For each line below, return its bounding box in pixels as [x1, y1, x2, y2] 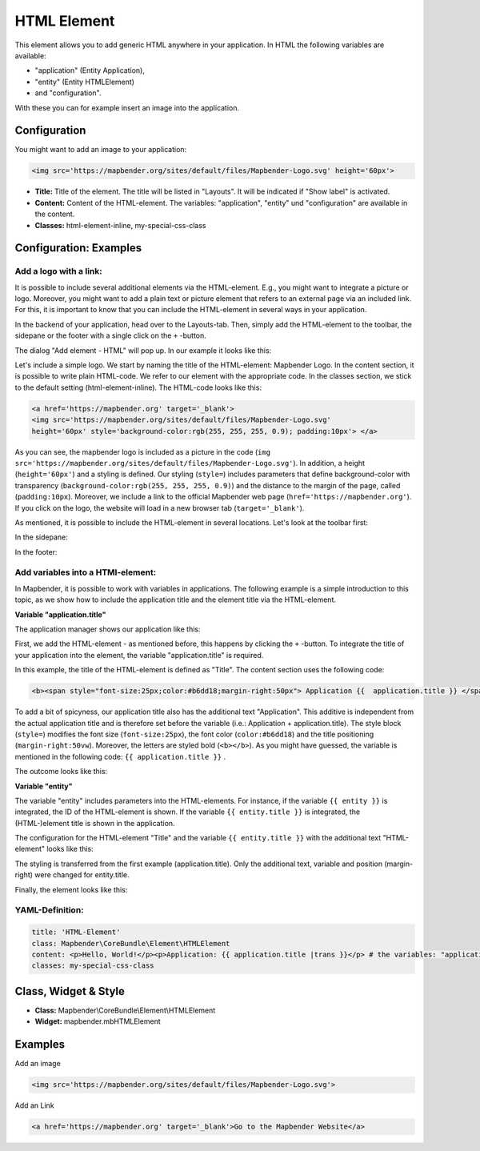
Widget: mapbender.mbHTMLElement [34, 1017, 162, 1026]
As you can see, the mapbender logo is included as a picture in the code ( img [14, 447, 271, 456]
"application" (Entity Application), [34, 66, 146, 75]
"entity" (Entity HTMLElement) [34, 77, 135, 86]
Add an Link [14, 1101, 55, 1110]
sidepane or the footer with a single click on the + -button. [14, 331, 207, 340]
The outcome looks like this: [14, 767, 108, 776]
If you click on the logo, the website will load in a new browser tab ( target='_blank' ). [14, 503, 305, 512]
